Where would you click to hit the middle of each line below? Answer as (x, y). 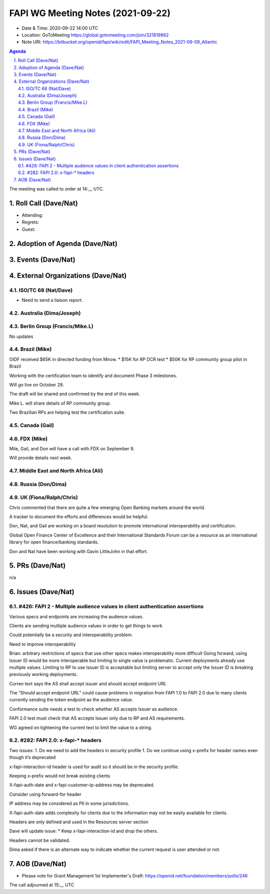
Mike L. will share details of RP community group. (60, 403)
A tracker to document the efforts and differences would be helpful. (79, 516)
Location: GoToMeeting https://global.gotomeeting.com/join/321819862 (95, 35)
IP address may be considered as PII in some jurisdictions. (69, 803)
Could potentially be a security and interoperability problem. (71, 635)
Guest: (28, 229)
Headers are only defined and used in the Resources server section (79, 822)
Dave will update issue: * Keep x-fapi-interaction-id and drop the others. (84, 831)
